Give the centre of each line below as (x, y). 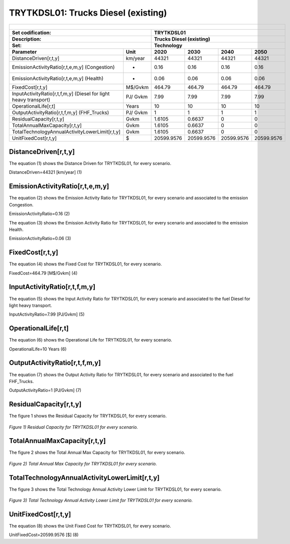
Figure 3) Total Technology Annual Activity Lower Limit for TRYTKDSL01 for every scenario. (101, 501)
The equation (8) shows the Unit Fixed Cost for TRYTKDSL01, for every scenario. (90, 526)
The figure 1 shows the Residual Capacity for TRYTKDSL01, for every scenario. (88, 416)
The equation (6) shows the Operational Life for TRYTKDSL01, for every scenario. (91, 340)
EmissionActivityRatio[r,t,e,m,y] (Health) (58, 78)
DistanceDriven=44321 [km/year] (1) (45, 172)
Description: (27, 39)
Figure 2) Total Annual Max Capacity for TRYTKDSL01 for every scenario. (83, 463)
